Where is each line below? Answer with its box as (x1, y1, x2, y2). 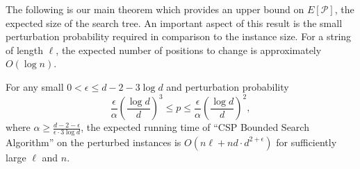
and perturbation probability (166, 79, 289, 94)
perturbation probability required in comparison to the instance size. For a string (6, 29, 352, 44)
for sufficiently (276, 134, 337, 149)
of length (6, 42, 44, 57)
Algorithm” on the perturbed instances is (6, 134, 181, 149)
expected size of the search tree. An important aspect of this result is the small (6, 15, 343, 30)
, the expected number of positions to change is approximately (56, 42, 322, 57)
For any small (6, 79, 64, 94)
